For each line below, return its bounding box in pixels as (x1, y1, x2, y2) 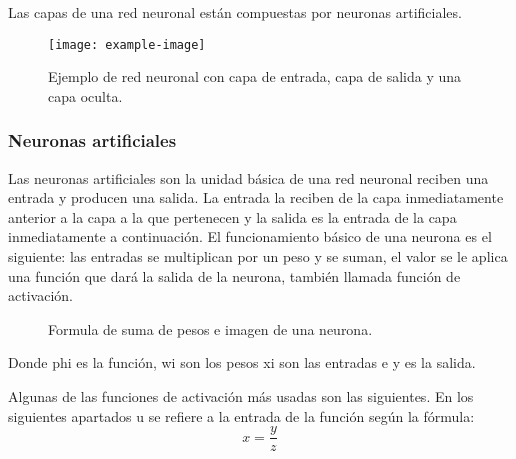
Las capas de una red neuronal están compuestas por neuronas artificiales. (8, 2, 462, 22)
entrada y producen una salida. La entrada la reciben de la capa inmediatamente (8, 187, 504, 208)
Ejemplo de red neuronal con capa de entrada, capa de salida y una (48, 66, 462, 87)
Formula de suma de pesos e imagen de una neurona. (48, 318, 373, 339)
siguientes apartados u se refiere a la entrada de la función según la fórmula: (8, 405, 475, 426)
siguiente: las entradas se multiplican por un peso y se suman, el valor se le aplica (8, 246, 508, 267)
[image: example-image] (48, 37, 206, 52)
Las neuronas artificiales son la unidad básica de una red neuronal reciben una (8, 167, 489, 188)
